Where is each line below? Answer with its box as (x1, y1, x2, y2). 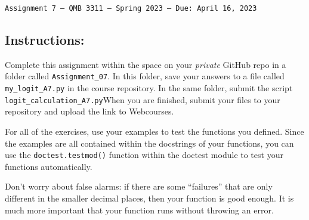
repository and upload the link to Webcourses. (5, 105, 174, 117)
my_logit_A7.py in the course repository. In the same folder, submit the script (5, 82, 293, 94)
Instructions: (5, 30, 85, 49)
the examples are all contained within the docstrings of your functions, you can (5, 137, 294, 149)
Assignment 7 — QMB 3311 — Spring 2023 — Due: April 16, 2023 (5, 4, 257, 13)
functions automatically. (5, 160, 92, 172)
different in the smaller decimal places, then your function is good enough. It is (5, 192, 294, 204)
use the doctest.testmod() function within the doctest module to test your (5, 148, 283, 161)
